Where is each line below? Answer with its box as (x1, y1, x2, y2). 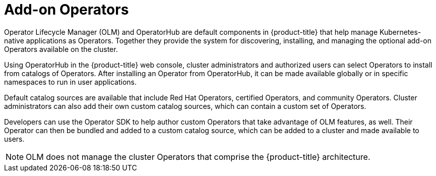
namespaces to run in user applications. (4, 77, 137, 86)
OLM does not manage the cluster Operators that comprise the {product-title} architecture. (26, 151, 370, 162)
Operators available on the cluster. (4, 44, 118, 53)
